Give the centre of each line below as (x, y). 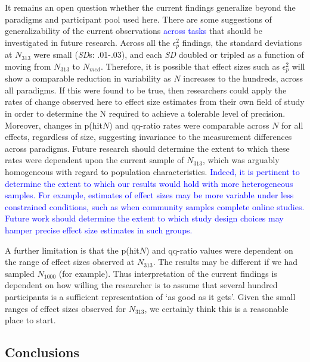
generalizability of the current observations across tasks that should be (134, 31)
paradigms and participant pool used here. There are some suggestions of (138, 19)
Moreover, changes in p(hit (54, 125)
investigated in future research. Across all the (87, 42)
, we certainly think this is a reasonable (216, 308)
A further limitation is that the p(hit (72, 250)
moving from (28, 66)
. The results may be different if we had (225, 262)
